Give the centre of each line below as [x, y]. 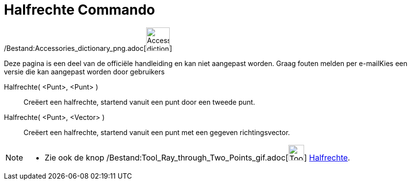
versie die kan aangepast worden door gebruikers [84, 71]
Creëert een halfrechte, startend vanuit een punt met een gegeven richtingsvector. [157, 132]
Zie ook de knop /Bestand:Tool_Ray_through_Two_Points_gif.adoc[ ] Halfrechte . [197, 157]
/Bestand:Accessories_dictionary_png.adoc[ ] [88, 48]
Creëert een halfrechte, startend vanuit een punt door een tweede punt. [139, 102]
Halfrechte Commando [79, 10]
